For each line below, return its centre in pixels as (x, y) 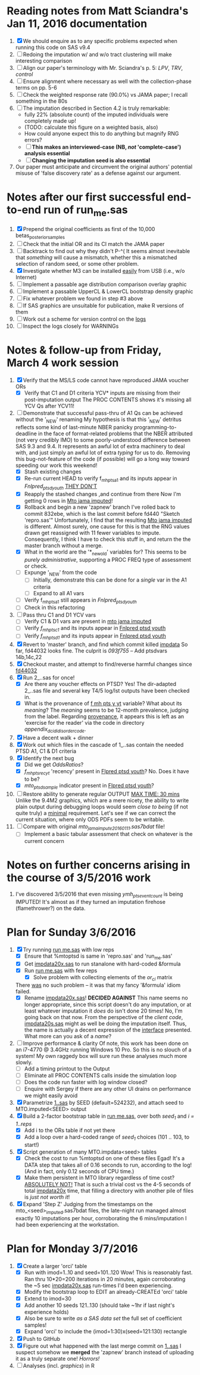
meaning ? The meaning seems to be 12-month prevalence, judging (107, 710)
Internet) (26, 277)
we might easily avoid (51, 1096)
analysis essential (47, 153)
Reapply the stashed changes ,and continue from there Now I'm (102, 494)
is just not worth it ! (47, 1197)
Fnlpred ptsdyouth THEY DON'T (61, 487)
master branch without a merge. (64, 545)
